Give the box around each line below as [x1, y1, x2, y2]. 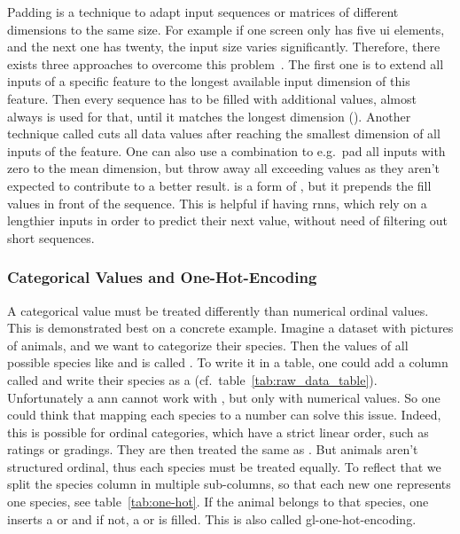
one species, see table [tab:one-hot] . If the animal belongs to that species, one [7, 492, 429, 511]
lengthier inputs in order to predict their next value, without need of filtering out [7, 211, 448, 230]
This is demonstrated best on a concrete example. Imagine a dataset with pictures [7, 318, 454, 337]
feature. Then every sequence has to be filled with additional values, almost [7, 89, 417, 107]
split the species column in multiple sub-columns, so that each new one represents [7, 475, 451, 493]
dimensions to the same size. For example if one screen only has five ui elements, [7, 20, 445, 38]
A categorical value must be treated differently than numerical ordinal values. [7, 301, 429, 319]
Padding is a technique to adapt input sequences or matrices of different [7, 3, 399, 20]
